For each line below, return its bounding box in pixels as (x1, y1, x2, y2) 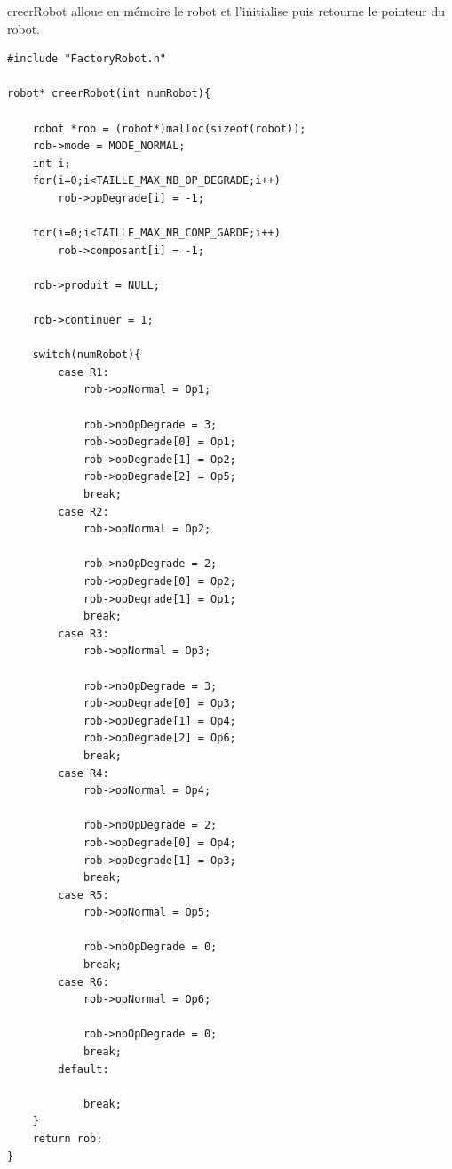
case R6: (58, 975, 109, 989)
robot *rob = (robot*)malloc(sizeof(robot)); (32, 122, 306, 135)
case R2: (58, 505, 109, 518)
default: (58, 1062, 109, 1076)
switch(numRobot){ (32, 348, 141, 362)
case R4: (58, 766, 109, 780)
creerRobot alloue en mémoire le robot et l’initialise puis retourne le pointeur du (7, 2, 445, 20)
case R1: (58, 365, 109, 379)
